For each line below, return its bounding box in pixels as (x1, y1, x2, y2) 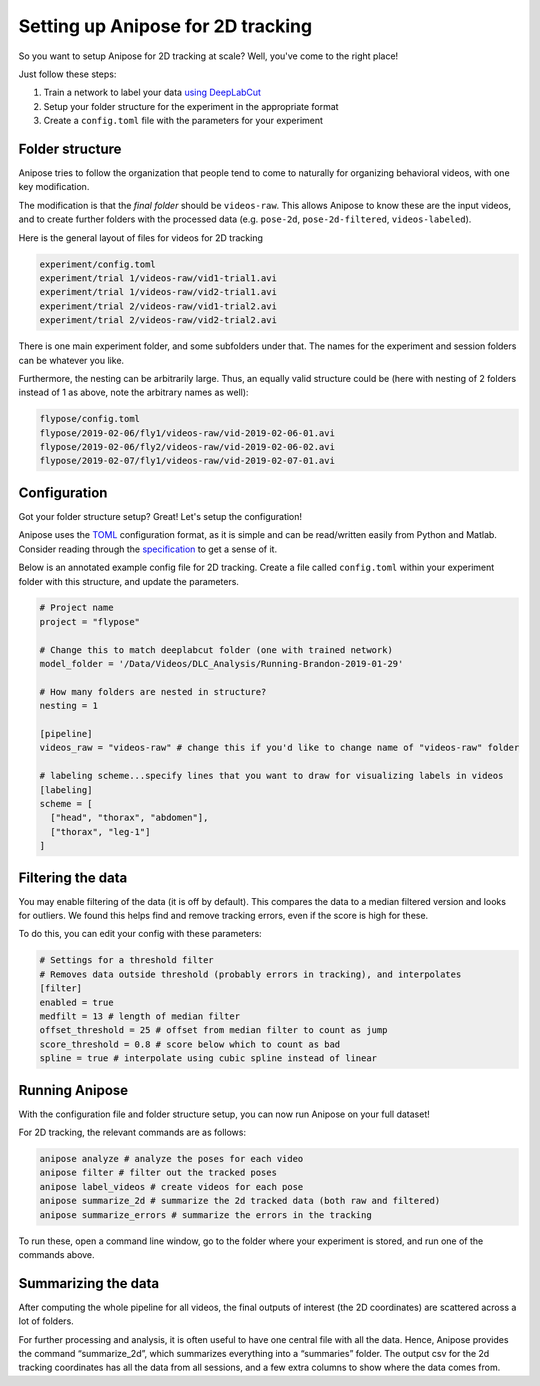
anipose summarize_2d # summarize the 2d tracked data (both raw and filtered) (39, 1195, 441, 1207)
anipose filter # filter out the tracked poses (39, 1167, 277, 1179)
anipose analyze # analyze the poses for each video (39, 1153, 304, 1164)
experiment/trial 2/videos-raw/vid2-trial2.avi (39, 315, 277, 326)
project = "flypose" (39, 616, 140, 627)
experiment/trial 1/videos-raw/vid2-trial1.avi (39, 286, 277, 298)
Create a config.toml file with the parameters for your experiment (43, 115, 324, 127)
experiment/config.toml (39, 258, 157, 270)
